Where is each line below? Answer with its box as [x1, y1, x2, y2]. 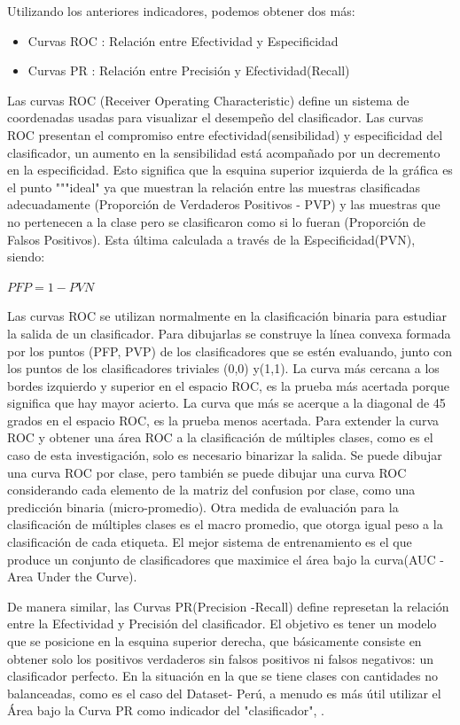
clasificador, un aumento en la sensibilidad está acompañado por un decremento [7, 143, 441, 161]
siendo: [7, 247, 45, 266]
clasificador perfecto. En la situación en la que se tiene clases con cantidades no [7, 667, 439, 685]
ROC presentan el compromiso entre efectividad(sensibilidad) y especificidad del [7, 125, 443, 144]
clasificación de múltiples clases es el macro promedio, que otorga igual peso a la [7, 515, 443, 534]
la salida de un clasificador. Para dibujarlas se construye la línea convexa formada [7, 324, 451, 342]
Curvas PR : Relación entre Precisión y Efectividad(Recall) [27, 61, 350, 80]
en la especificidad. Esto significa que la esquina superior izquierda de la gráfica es [7, 160, 453, 179]
